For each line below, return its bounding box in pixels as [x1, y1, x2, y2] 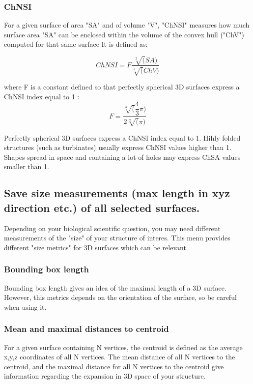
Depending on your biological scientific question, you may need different [4, 223, 221, 233]
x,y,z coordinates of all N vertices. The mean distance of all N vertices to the [4, 352, 235, 362]
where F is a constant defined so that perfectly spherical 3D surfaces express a [4, 81, 240, 91]
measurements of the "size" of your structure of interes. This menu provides [4, 233, 230, 243]
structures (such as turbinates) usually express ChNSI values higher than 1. [4, 142, 231, 152]
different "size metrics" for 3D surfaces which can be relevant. [4, 242, 188, 252]
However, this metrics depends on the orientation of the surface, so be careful [4, 292, 237, 302]
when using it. [4, 301, 47, 312]
